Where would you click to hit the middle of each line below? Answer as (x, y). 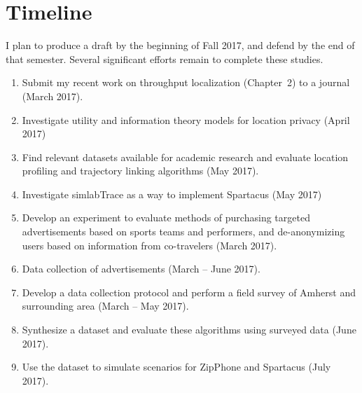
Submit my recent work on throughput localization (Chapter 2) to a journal (186, 82)
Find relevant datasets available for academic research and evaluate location (185, 157)
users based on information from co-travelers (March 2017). (149, 245)
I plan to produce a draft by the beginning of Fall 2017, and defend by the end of (180, 45)
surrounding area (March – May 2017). (105, 306)
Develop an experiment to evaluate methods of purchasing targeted (166, 218)
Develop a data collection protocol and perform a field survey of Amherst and (189, 292)
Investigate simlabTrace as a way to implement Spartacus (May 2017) (172, 194)
